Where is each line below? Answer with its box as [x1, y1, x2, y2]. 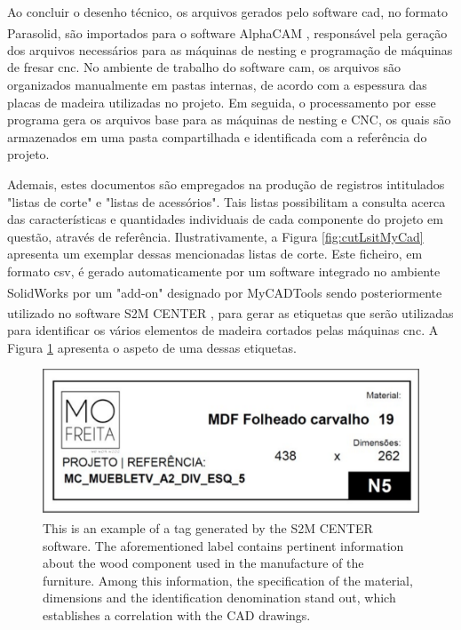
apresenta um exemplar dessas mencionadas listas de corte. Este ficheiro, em [7, 244, 423, 263]
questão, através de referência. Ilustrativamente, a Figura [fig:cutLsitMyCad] [7, 227, 424, 245]
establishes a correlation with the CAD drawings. [43, 605, 311, 624]
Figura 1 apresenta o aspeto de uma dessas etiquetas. [7, 338, 297, 356]
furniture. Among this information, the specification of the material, [43, 570, 413, 589]
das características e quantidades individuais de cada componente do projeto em [7, 210, 443, 228]
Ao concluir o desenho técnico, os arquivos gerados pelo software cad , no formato [7, 3, 449, 20]
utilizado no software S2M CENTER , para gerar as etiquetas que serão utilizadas [7, 303, 454, 322]
